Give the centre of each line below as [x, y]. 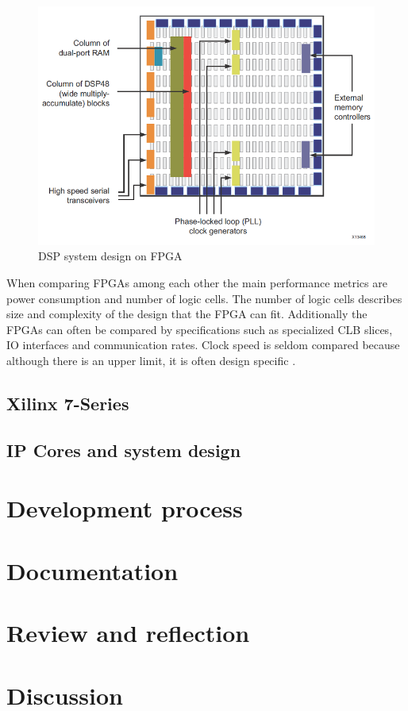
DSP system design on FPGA [110, 256]
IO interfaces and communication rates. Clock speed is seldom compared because [203, 345]
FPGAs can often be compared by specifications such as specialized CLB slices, [200, 329]
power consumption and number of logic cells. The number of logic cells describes [204, 298]
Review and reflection [128, 633]
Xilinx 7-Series [68, 404]
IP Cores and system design [124, 450]
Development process [125, 508]
